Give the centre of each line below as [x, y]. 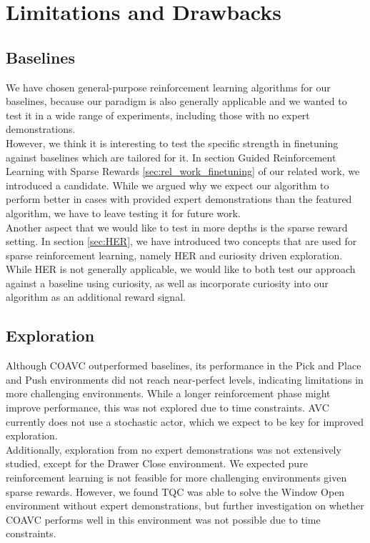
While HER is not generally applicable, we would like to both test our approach [181, 269]
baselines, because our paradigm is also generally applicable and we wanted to [176, 101]
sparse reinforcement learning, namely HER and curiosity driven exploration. [174, 255]
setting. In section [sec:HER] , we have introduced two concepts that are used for [181, 241]
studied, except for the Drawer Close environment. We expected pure [157, 463]
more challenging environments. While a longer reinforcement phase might [168, 393]
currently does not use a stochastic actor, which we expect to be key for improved [185, 421]
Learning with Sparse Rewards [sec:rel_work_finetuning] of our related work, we [183, 171]
